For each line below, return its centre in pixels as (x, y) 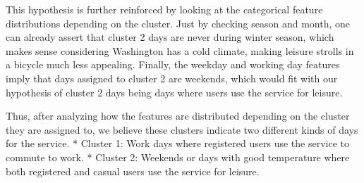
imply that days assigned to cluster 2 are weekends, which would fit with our (172, 78)
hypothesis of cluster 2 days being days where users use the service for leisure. (174, 92)
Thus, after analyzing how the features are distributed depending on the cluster (178, 116)
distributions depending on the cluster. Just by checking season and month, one (178, 23)
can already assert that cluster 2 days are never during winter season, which (170, 37)
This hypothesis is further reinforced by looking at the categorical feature (164, 9)
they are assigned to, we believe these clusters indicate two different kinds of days (182, 129)
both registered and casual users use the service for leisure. (133, 171)
